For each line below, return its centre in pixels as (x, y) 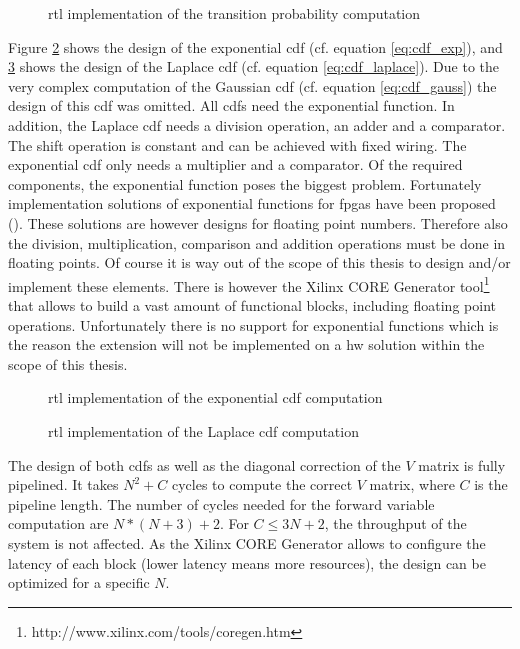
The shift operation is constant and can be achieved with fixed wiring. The (237, 144)
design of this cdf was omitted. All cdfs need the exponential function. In (231, 105)
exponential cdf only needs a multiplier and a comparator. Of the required (235, 164)
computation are (58, 523)
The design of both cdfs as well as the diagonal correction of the (204, 464)
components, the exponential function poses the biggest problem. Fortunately (245, 183)
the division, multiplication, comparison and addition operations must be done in (257, 242)
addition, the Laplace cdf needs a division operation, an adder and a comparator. (257, 124)
